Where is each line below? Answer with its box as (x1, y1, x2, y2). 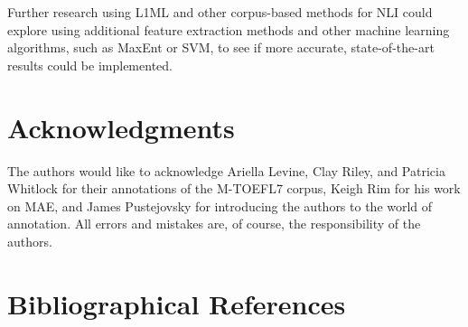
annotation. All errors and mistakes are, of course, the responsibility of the (7, 214, 421, 233)
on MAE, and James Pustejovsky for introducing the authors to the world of (7, 196, 433, 215)
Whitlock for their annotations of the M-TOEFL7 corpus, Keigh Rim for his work (7, 179, 461, 198)
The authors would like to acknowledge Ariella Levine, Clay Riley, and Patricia (7, 161, 445, 180)
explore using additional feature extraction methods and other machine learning (7, 20, 450, 39)
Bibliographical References (7, 285, 346, 322)
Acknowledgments (7, 108, 235, 145)
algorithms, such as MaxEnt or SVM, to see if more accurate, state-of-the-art (7, 38, 435, 57)
